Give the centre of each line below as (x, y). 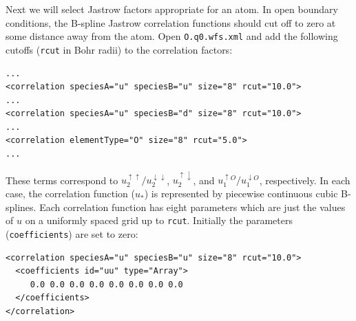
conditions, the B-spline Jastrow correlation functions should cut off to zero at (171, 22)
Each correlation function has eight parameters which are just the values (192, 207)
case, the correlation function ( (70, 193)
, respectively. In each (305, 180)
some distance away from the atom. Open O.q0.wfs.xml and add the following (172, 36)
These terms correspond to (62, 180)
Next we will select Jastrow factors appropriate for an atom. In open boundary (172, 9)
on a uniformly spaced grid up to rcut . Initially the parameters (159, 220)
